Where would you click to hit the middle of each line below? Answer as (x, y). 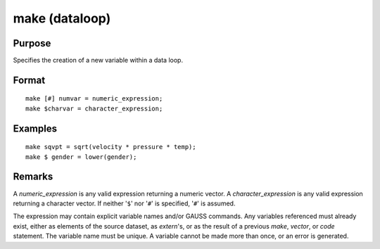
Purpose (32, 43)
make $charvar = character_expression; (94, 108)
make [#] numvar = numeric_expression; (94, 99)
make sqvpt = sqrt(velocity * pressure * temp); (111, 147)
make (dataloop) (62, 18)
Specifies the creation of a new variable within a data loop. (98, 60)
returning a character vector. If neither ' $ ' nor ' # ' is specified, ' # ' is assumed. (124, 203)
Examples (35, 128)
